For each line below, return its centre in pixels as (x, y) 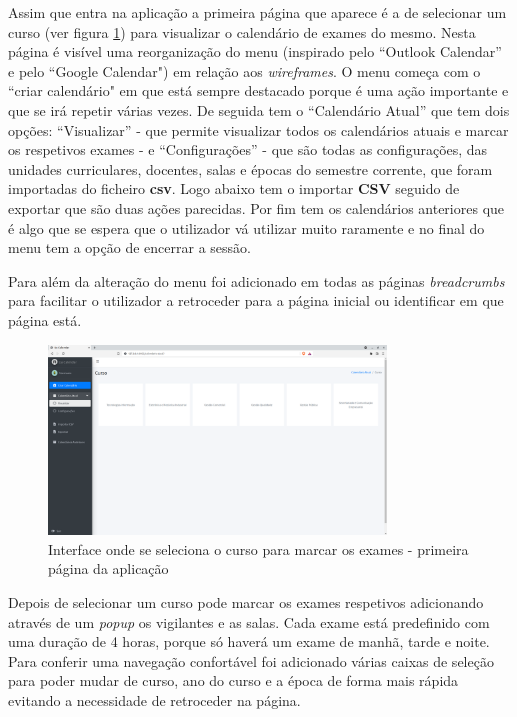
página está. (45, 319)
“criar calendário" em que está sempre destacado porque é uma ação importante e (258, 90)
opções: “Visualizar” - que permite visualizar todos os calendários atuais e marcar (258, 129)
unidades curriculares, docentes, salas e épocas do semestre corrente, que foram (250, 168)
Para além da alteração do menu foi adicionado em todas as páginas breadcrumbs (256, 280)
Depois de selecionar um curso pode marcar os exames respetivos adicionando (246, 602)
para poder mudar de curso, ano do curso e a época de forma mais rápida (233, 680)
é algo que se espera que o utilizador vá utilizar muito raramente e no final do (246, 227)
